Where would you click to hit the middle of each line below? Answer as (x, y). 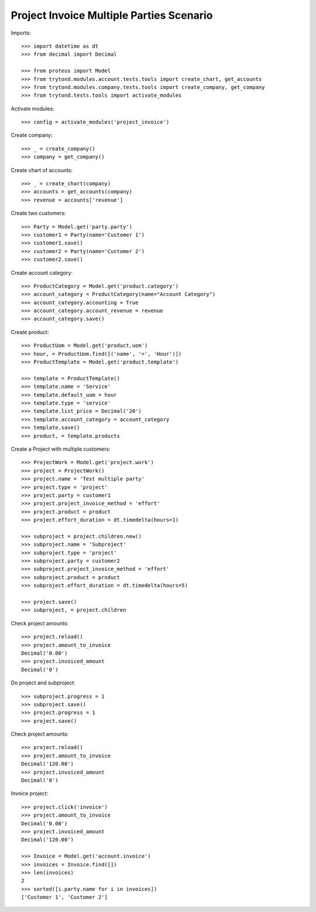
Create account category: (42, 273)
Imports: (21, 33)
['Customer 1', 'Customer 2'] (65, 897)
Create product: (30, 332)
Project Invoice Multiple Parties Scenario (112, 15)
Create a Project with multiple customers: (61, 449)
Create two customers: (38, 213)
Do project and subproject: (43, 683)
